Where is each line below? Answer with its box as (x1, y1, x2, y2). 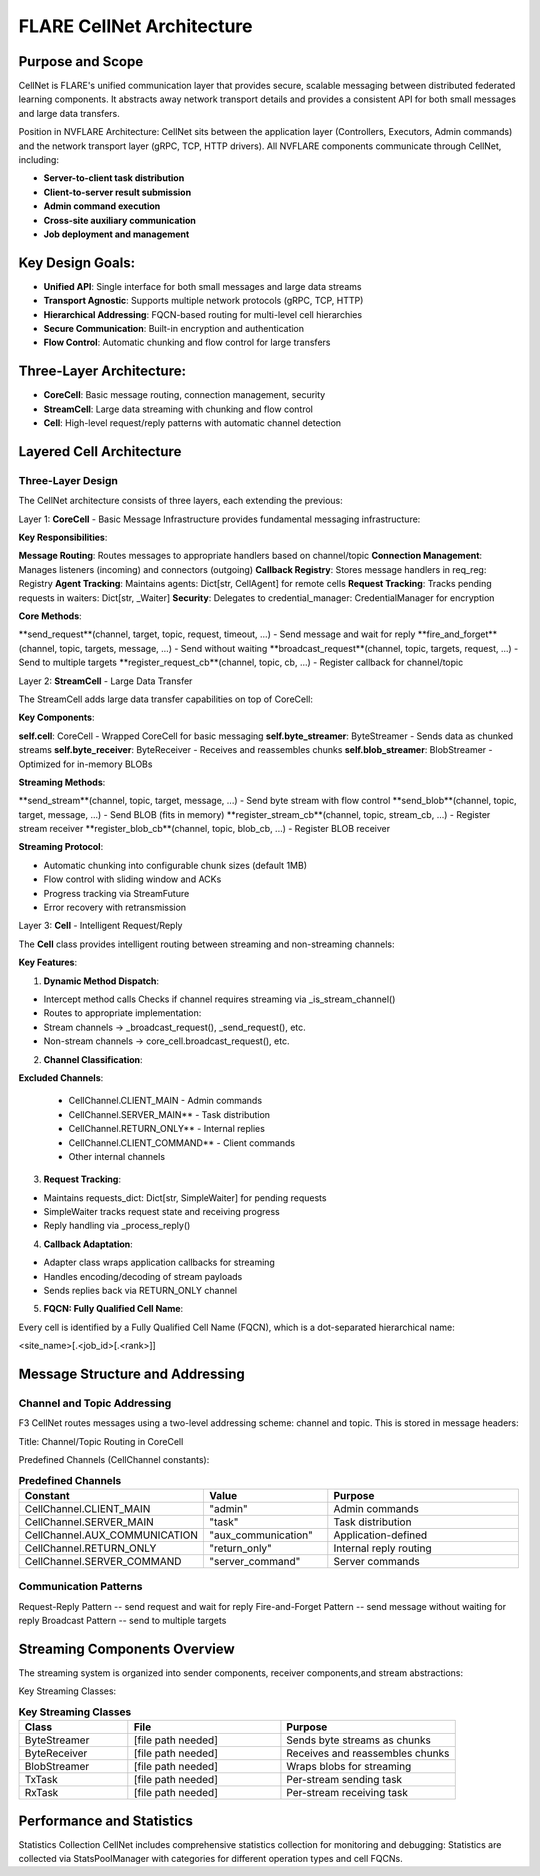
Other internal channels (68, 1150, 165, 1162)
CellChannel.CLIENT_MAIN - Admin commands (68, 1095, 263, 1107)
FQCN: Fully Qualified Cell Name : (43, 1303, 184, 1315)
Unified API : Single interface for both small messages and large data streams (43, 280, 362, 292)
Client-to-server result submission (43, 186, 192, 198)
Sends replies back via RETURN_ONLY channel (43, 1285, 238, 1297)
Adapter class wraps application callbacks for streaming (43, 1256, 275, 1269)
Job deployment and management (43, 228, 190, 240)
